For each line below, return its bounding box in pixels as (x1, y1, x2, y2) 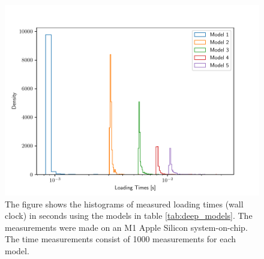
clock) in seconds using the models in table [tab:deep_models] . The (5, 209, 253, 222)
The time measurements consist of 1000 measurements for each (5, 233, 236, 245)
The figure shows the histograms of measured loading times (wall (5, 197, 244, 210)
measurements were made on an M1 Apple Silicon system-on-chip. (5, 221, 248, 233)
